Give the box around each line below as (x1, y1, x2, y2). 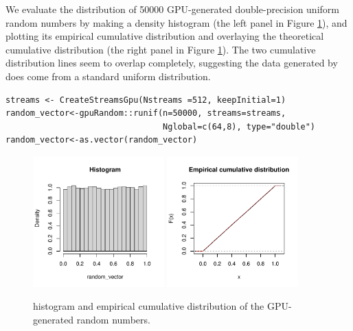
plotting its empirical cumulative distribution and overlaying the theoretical (5, 29, 324, 43)
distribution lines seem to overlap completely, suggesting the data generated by (5, 56, 338, 70)
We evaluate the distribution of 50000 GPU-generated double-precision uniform (5, 2, 339, 16)
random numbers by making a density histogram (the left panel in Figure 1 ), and (5, 15, 348, 29)
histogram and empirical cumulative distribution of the (33, 299, 264, 313)
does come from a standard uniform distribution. (5, 69, 211, 83)
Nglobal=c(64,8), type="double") (163, 121, 316, 132)
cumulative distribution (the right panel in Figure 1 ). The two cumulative (5, 42, 316, 56)
